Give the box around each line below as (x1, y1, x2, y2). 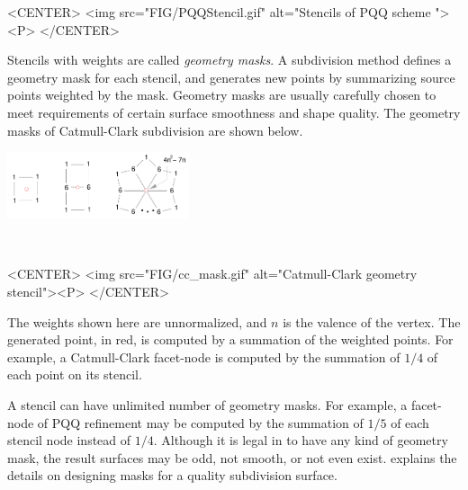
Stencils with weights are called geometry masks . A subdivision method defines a (7, 50, 452, 69)
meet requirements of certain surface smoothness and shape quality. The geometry (7, 102, 461, 121)
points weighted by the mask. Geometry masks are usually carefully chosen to (7, 85, 436, 104)
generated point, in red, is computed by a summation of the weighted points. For (7, 330, 454, 349)
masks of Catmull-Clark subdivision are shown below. (7, 120, 303, 139)
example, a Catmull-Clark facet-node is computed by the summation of (7, 347, 400, 366)
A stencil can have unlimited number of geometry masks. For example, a (7, 395, 408, 414)
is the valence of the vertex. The (283, 312, 461, 331)
